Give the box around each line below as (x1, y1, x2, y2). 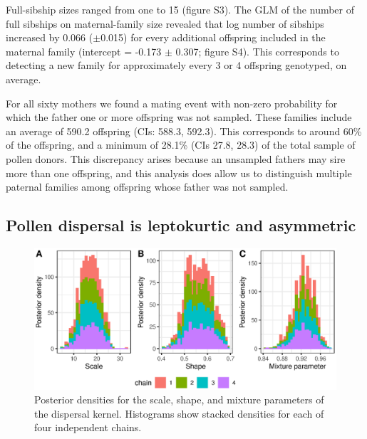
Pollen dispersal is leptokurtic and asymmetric (6, 214, 356, 236)
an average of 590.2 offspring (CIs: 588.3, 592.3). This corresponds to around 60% (6, 123, 362, 138)
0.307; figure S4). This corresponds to (175, 43, 339, 58)
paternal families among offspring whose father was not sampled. (6, 179, 289, 194)
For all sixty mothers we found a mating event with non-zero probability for (6, 95, 338, 110)
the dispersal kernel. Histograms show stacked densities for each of (34, 406, 324, 421)
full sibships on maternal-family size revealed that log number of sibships (6, 16, 324, 31)
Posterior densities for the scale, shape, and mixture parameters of (34, 392, 324, 407)
